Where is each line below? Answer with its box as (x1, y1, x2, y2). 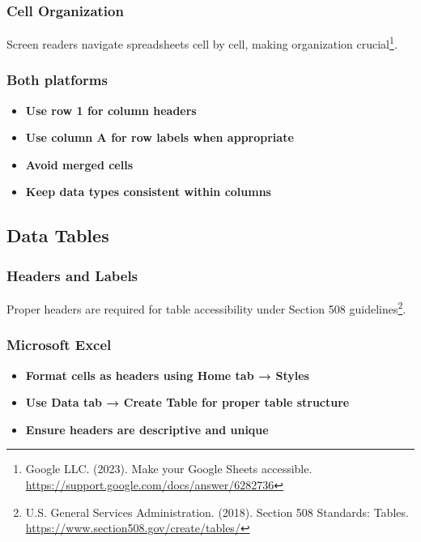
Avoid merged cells (25, 156, 134, 173)
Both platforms (6, 70, 108, 90)
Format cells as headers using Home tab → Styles (25, 366, 309, 383)
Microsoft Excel (6, 335, 112, 355)
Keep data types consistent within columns (25, 183, 271, 200)
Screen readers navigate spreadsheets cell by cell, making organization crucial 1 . (6, 33, 398, 52)
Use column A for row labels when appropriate (25, 129, 294, 146)
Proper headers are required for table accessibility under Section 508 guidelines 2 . (6, 298, 406, 317)
